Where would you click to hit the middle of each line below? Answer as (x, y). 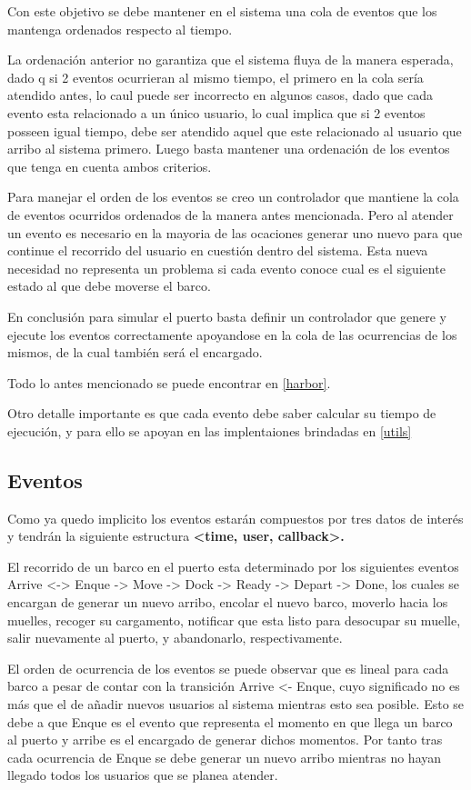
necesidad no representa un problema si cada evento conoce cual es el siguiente (226, 268)
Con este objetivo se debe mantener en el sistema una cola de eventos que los (222, 11)
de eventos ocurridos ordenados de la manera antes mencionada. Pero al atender (230, 214)
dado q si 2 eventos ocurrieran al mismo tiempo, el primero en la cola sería (215, 77)
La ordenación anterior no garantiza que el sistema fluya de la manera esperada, (230, 60)
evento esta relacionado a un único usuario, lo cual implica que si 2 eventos (216, 112)
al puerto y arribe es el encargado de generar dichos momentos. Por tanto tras (225, 740)
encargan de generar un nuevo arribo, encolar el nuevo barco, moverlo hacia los (228, 602)
